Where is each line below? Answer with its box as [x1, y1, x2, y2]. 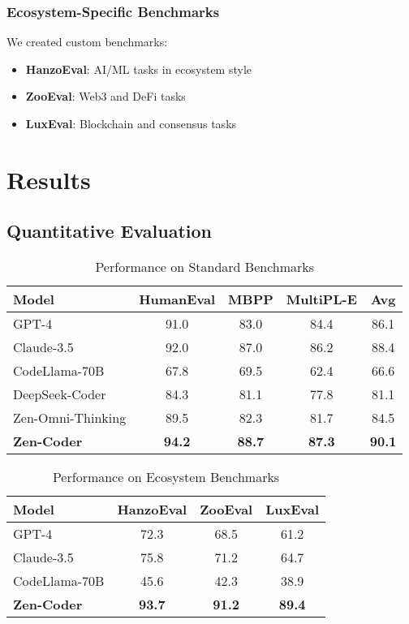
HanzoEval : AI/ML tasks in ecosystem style [25, 60, 252, 77]
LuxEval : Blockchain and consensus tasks [25, 115, 237, 131]
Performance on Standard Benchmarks [95, 257, 315, 277]
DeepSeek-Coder [13, 385, 106, 404]
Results [6, 162, 91, 196]
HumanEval [139, 290, 216, 309]
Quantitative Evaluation [6, 218, 212, 243]
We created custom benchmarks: [6, 33, 168, 50]
